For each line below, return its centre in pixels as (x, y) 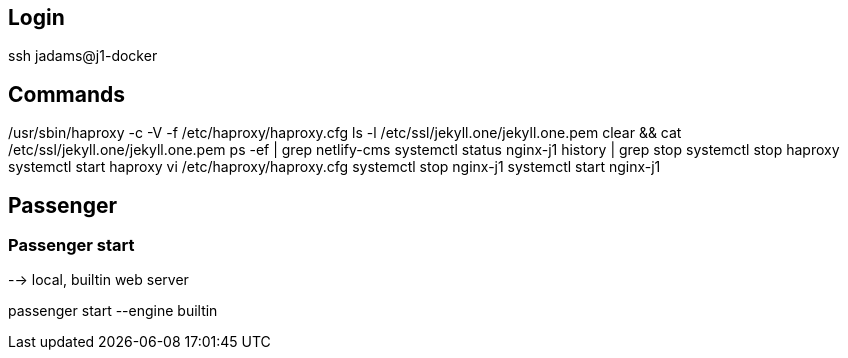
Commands (67, 94)
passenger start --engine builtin (113, 311)
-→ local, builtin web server (98, 280)
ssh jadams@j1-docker (83, 56)
